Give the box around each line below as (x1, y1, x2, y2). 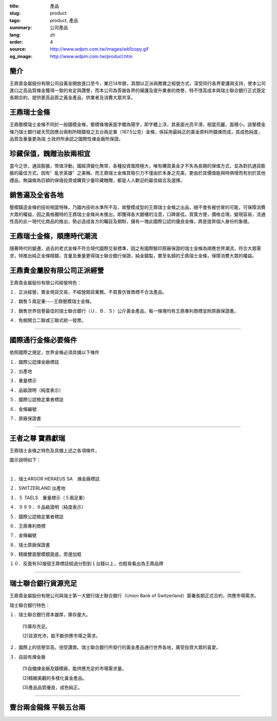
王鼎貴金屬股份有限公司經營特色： (9, 279, 82, 286)
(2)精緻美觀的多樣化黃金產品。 (22, 675, 87, 681)
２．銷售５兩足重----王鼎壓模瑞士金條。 (9, 298, 94, 305)
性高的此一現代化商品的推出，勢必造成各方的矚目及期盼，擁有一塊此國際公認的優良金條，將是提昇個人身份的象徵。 (9, 218, 252, 224)
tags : (9, 17, 21, 23)
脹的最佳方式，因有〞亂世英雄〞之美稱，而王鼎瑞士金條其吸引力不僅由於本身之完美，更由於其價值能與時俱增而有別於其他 (9, 170, 266, 176)
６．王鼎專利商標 (9, 523, 46, 529)
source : (9, 46, 27, 52)
